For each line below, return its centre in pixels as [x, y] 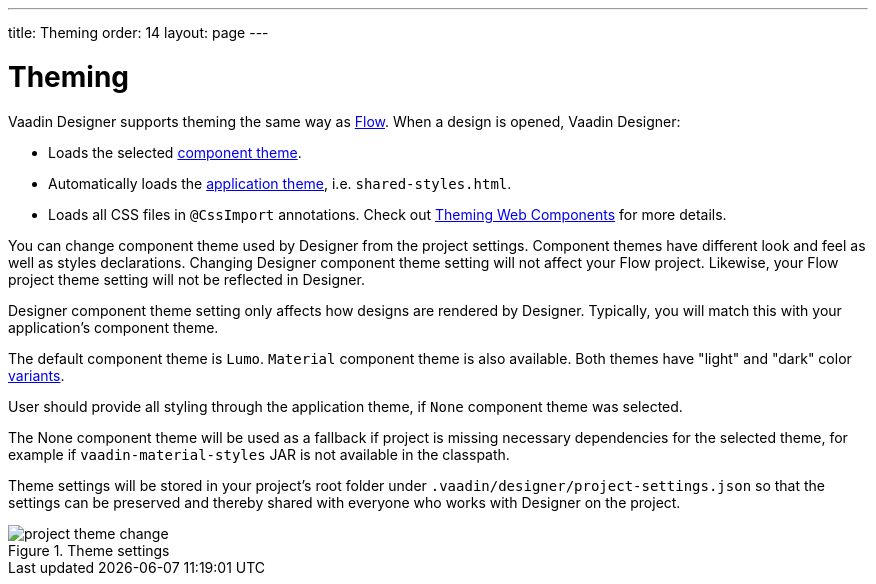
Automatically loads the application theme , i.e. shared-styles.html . [280, 183]
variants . [36, 375]
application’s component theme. [113, 327]
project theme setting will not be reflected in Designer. [186, 279]
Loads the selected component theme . [175, 152]
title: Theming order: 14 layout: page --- [138, 32]
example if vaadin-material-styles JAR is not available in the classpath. [259, 454]
